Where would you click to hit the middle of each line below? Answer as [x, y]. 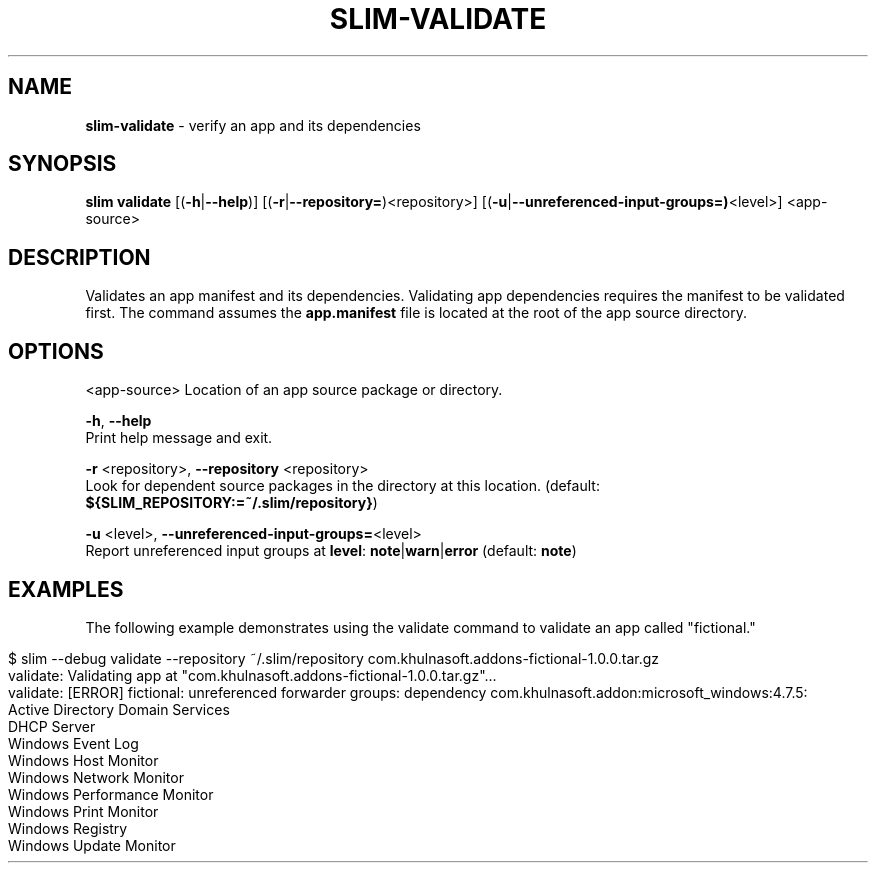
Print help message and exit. [179, 438]
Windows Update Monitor [92, 845]
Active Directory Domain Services [119, 709]
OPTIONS [56, 351]
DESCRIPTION [79, 257]
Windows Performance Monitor [111, 794]
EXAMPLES [66, 589]
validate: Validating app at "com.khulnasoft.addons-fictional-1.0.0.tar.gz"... [252, 675]
